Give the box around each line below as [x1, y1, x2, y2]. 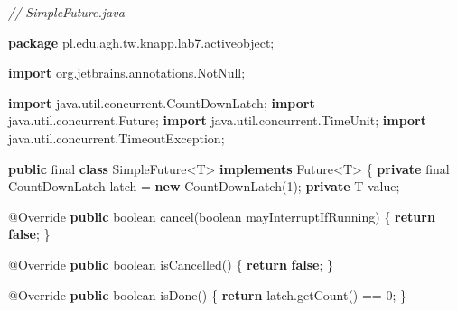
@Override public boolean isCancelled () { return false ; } [8, 254, 334, 273]
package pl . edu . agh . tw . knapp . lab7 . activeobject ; [8, 32, 275, 51]
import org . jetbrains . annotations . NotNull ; [8, 63, 246, 82]
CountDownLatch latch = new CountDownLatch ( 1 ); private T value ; [8, 177, 400, 196]
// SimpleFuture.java [8, 3, 125, 21]
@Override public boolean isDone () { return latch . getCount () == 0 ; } [8, 285, 407, 304]
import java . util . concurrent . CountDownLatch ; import [8, 93, 315, 112]
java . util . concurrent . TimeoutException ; [8, 128, 225, 147]
